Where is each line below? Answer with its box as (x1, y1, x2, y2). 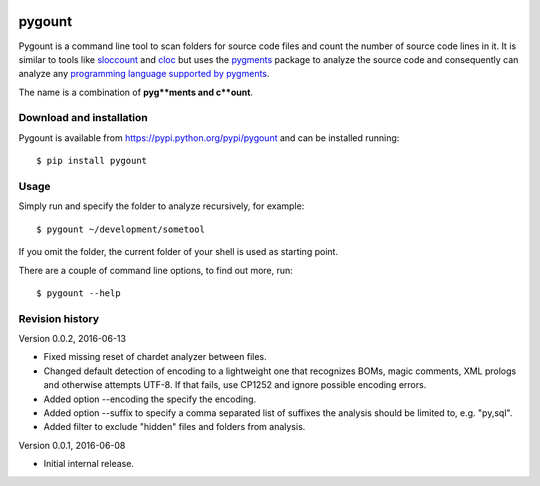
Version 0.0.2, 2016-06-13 (18, 333, 127, 345)
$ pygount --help (36, 287, 121, 299)
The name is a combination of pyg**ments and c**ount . (18, 86, 254, 98)
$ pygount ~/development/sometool (36, 223, 205, 235)
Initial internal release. (43, 458, 135, 470)
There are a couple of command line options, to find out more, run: (18, 264, 294, 276)
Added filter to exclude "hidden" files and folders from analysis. (43, 421, 306, 433)
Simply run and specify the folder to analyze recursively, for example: (18, 200, 305, 212)
